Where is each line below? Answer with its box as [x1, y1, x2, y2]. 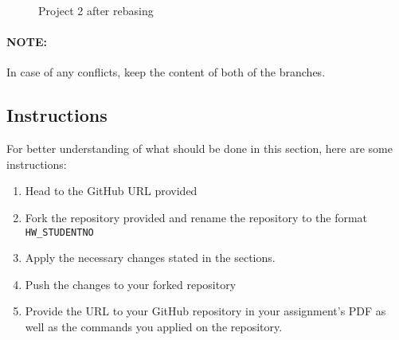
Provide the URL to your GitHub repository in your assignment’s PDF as [25, 303, 386, 319]
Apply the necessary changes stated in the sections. [25, 249, 276, 266]
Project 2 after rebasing [38, 2, 154, 18]
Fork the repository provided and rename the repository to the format [25, 209, 368, 225]
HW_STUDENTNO [25, 226, 94, 238]
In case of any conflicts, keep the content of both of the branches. [6, 64, 326, 80]
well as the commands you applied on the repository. [25, 319, 283, 334]
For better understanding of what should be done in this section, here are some [6, 140, 393, 157]
